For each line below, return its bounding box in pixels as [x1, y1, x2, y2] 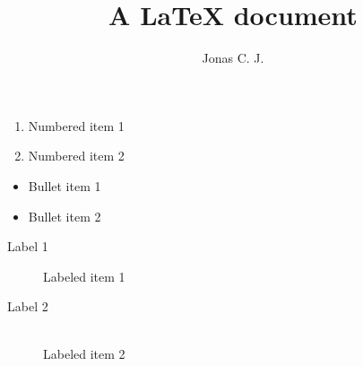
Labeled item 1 [43, 266, 125, 285]
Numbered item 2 [28, 146, 125, 165]
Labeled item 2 [43, 344, 125, 363]
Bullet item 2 [28, 206, 101, 225]
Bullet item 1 [28, 176, 101, 195]
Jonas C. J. [202, 48, 264, 67]
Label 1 [7, 237, 48, 256]
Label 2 [7, 297, 48, 316]
